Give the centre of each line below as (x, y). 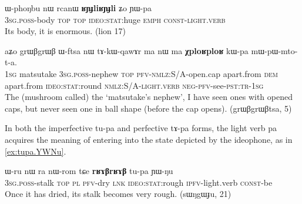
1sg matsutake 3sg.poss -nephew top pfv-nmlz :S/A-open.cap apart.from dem (141, 73)
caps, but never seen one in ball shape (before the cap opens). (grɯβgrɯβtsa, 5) (148, 108)
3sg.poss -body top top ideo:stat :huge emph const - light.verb (115, 19)
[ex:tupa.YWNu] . (36, 151)
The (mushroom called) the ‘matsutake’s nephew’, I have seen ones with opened (149, 97)
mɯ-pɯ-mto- (274, 50)
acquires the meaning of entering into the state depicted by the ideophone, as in (149, 139)
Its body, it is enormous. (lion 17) (66, 31)
